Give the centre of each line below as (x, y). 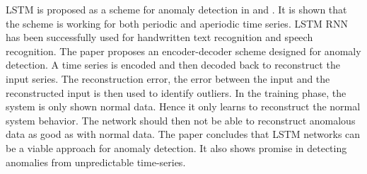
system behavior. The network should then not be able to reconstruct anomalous (181, 120)
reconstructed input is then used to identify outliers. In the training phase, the (176, 92)
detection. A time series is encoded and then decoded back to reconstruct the (173, 65)
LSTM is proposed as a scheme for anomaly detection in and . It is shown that (176, 9)
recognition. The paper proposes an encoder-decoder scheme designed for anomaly (183, 51)
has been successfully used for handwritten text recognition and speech (159, 37)
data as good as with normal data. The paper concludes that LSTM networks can (183, 134)
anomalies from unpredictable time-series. (96, 162)
